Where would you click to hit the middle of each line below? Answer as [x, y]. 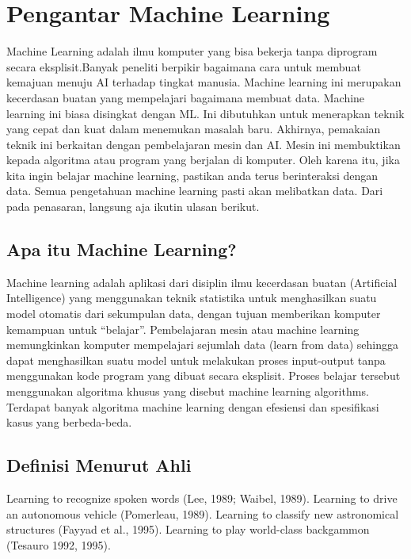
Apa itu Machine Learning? [122, 249]
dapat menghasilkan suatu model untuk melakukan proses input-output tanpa [196, 360]
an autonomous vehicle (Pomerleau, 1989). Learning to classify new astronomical [203, 513]
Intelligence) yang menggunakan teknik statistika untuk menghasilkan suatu [192, 298]
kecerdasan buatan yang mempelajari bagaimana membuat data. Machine [186, 97]
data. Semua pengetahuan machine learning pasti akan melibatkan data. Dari [195, 191]
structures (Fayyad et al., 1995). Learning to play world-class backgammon [188, 529]
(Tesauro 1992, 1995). [59, 544]
